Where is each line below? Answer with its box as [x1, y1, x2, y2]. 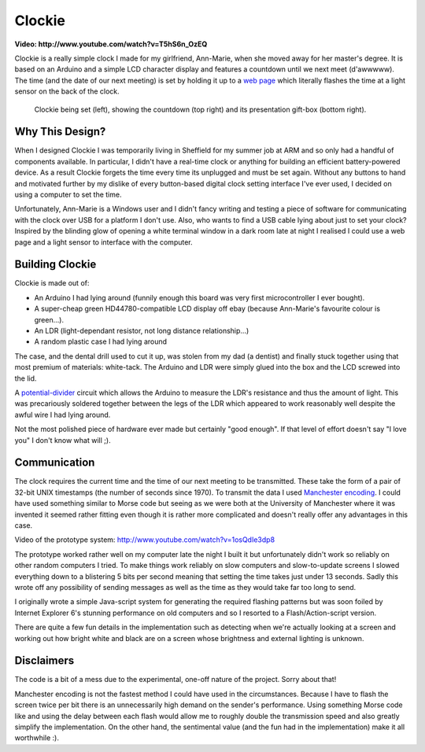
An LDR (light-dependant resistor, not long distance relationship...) [34, 326, 249, 335]
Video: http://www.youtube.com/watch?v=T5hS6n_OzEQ [14, 39, 208, 49]
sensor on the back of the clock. [14, 87, 120, 96]
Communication [14, 456, 95, 470]
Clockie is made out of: [14, 278, 90, 288]
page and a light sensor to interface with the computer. [14, 237, 193, 247]
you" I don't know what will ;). [14, 435, 111, 444]
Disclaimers [14, 654, 75, 668]
